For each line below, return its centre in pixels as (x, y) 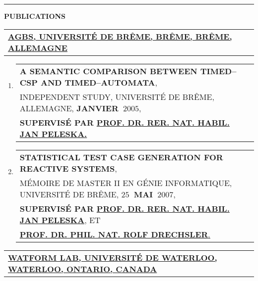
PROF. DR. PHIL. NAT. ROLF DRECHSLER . (115, 234)
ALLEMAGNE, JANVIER (69, 108)
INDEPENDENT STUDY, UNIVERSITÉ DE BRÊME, (117, 96)
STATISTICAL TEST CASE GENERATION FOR (121, 157)
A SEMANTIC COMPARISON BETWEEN (108, 71)
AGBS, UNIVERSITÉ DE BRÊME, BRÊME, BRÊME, (120, 36)
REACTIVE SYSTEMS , (68, 168)
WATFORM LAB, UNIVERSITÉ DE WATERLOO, (113, 257)
